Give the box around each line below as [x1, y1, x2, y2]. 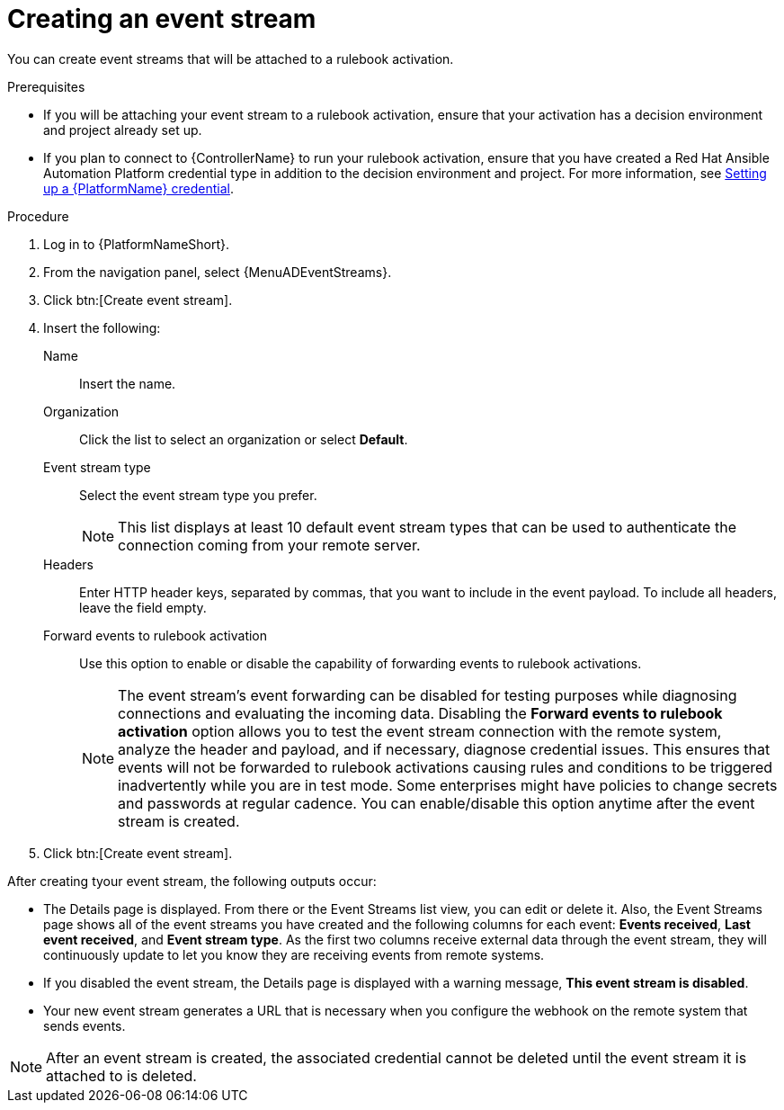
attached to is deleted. [46, 1066, 197, 1085]
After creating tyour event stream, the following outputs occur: [7, 873, 377, 889]
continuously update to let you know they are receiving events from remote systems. [43, 946, 545, 962]
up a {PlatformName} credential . [43, 180, 234, 196]
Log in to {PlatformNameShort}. [43, 236, 230, 252]
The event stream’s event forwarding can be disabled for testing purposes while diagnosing [118, 685, 737, 704]
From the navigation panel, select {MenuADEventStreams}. [43, 264, 392, 280]
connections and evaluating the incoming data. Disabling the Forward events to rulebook [118, 703, 723, 722]
